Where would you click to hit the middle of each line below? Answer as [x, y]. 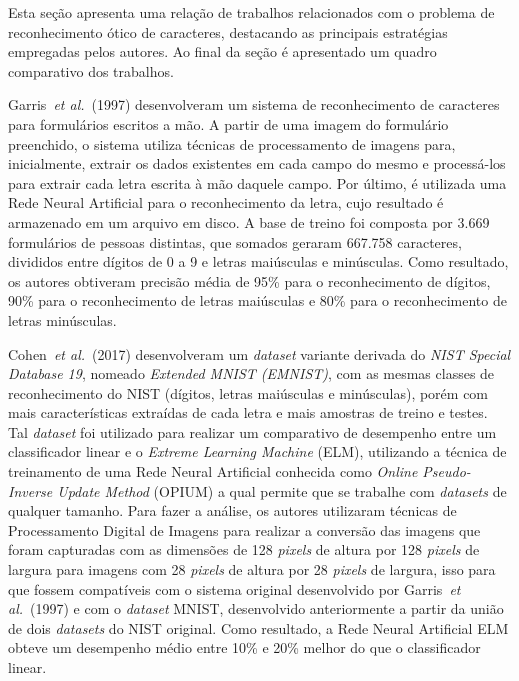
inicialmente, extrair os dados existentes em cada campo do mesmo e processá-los [257, 163]
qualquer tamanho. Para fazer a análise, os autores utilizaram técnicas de [232, 510]
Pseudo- [446, 471]
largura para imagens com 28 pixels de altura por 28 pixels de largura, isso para [252, 569]
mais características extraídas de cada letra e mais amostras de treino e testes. [248, 412]
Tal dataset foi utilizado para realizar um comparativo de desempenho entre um [252, 431]
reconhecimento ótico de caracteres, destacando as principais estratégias [228, 31]
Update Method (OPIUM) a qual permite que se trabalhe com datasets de [282, 490]
